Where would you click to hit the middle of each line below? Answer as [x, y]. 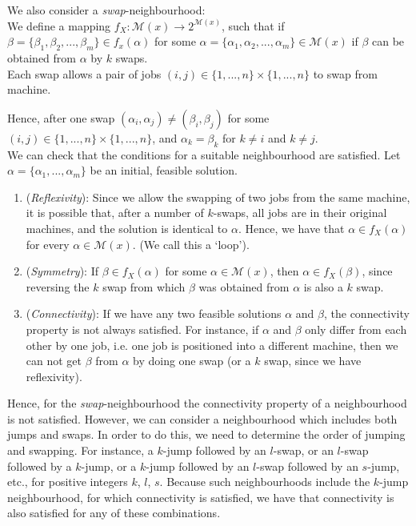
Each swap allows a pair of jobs [84, 73]
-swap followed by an [307, 466]
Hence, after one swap [61, 117]
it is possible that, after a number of [115, 213]
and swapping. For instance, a [80, 450]
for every [48, 244]
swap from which [144, 286]
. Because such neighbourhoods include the [265, 482]
